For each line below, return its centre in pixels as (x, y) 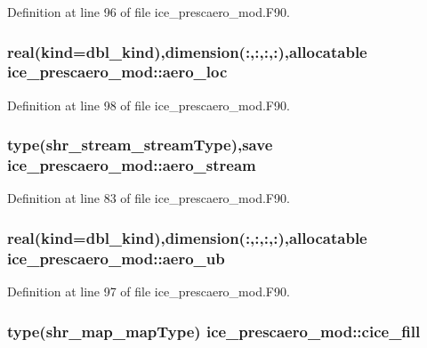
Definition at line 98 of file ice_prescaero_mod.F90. (149, 105)
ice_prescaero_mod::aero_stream (132, 165)
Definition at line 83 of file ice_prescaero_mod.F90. (149, 198)
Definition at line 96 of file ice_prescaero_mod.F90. (149, 12)
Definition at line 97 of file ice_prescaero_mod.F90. (149, 291)
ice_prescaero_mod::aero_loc (117, 72)
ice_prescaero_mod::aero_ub (116, 258)
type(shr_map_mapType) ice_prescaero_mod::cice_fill (214, 331)
